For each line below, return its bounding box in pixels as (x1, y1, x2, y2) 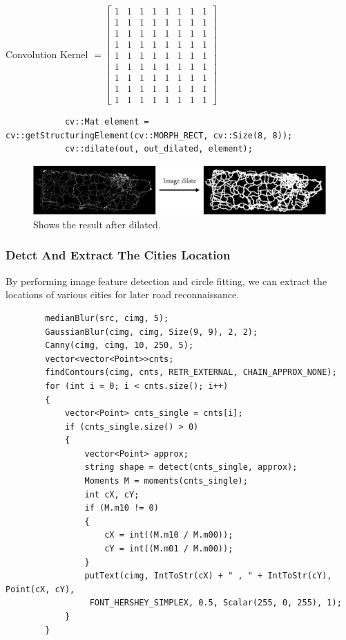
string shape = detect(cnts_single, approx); (84, 462, 298, 473)
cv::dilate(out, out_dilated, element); (64, 144, 253, 154)
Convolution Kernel (6, 46, 88, 61)
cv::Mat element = (64, 117, 149, 127)
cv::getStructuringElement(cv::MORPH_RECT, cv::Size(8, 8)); (6, 130, 293, 140)
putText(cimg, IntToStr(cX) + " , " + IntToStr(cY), (84, 571, 332, 581)
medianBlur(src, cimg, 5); (45, 313, 169, 323)
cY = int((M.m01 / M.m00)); (104, 544, 233, 554)
